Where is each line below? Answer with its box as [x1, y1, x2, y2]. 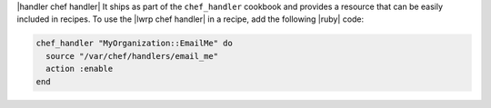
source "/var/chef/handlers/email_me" [45, 51, 218, 61]
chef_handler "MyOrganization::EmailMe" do [35, 38, 234, 49]
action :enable [45, 64, 114, 74]
